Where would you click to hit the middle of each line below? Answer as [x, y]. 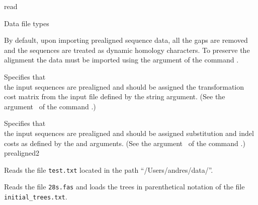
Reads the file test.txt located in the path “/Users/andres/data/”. [109, 169]
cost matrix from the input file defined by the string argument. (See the [115, 96]
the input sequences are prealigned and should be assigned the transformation [124, 86]
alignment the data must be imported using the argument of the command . [121, 60]
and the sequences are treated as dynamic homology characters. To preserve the [127, 50]
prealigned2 [22, 153]
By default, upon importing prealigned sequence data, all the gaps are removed [126, 40]
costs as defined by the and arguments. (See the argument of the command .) [125, 143]
